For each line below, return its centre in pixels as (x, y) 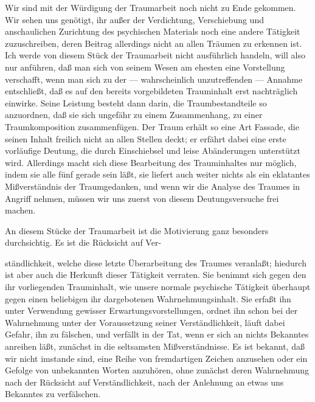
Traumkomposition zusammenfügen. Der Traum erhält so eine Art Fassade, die (152, 126)
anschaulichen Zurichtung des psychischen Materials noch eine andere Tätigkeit (153, 31)
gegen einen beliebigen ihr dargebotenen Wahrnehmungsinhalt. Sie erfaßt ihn (148, 298)
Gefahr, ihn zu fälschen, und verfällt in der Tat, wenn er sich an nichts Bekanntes (157, 334)
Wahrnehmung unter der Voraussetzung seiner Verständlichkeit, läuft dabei (145, 322)
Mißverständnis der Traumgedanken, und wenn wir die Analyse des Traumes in (153, 186)
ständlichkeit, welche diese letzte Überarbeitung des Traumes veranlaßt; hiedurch (156, 262)
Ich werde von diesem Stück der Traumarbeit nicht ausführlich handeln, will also (155, 55)
